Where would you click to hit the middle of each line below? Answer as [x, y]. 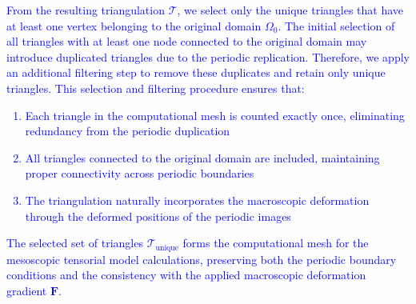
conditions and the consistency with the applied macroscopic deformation [186, 275]
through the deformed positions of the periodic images [158, 216]
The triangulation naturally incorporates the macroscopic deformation [197, 200]
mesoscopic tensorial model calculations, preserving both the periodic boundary [202, 259]
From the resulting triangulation [86, 10]
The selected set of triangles [75, 243]
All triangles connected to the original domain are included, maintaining [202, 157]
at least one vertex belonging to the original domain [134, 25]
